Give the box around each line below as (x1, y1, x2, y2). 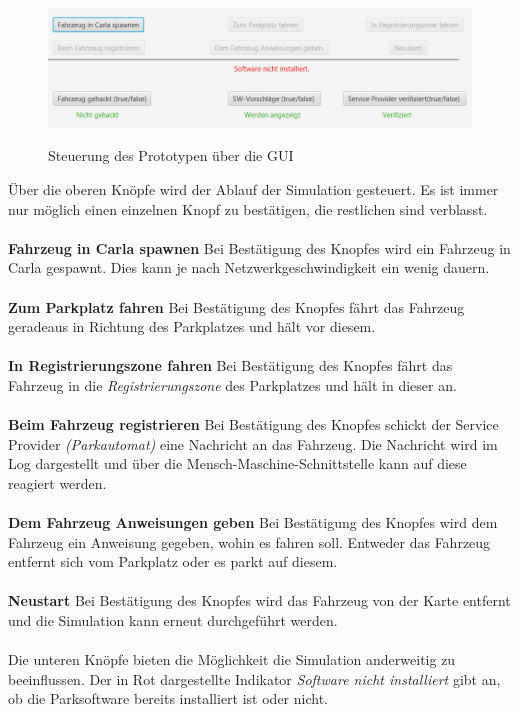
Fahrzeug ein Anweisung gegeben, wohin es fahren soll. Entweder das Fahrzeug (8, 531, 491, 552)
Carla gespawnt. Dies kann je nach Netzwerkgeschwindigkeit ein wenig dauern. (8, 257, 490, 278)
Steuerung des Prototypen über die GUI (48, 145, 294, 166)
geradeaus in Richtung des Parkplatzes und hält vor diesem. (8, 316, 376, 337)
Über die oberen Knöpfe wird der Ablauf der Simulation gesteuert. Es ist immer (8, 179, 499, 199)
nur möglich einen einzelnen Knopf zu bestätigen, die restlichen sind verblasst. (8, 198, 488, 219)
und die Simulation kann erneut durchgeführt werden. (8, 610, 338, 631)
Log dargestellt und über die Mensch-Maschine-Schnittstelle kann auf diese (8, 453, 467, 474)
